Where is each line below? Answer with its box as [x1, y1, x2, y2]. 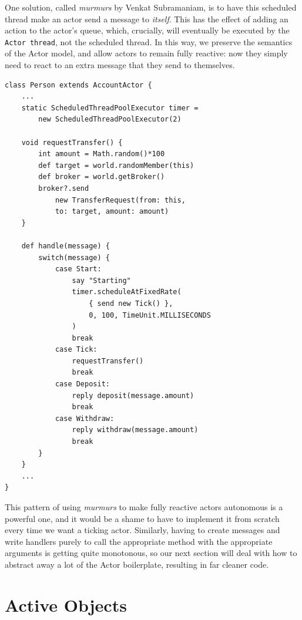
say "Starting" [72, 276, 131, 285]
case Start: [55, 265, 102, 274]
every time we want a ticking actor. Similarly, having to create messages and [5, 524, 280, 536]
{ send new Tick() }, [89, 299, 173, 308]
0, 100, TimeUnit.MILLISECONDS [89, 311, 211, 319]
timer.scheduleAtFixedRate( [72, 288, 182, 296]
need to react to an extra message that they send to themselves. [5, 59, 235, 71]
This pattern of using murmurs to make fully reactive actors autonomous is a [5, 501, 283, 513]
